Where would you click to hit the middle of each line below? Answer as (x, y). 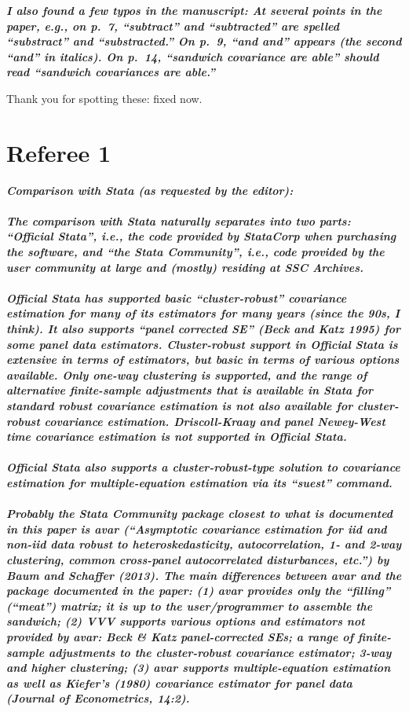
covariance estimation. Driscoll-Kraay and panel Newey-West (215, 421)
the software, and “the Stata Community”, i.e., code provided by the (195, 252)
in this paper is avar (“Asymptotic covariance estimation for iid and (197, 528)
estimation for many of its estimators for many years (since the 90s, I (203, 313)
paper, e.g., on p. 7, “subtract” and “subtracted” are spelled (173, 26)
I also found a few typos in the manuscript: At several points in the (194, 10)
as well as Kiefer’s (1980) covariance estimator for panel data (179, 683)
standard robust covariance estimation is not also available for (180, 406)
